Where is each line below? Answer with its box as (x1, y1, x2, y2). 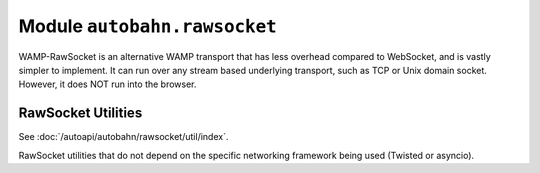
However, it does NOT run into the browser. (18, 78, 197, 90)
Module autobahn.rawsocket (18, 15, 277, 37)
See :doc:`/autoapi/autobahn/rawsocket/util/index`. (18, 131, 229, 143)
